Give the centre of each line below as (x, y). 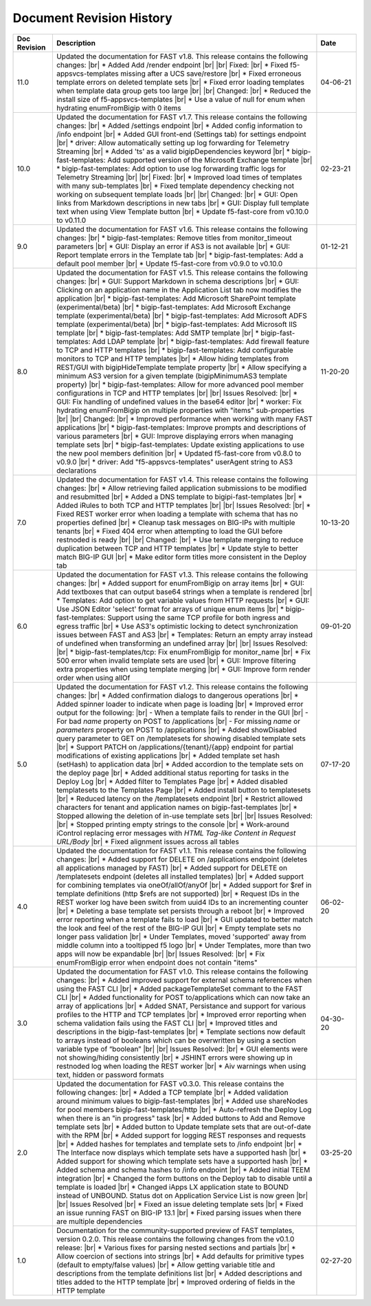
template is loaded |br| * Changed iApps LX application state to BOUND (172, 1187)
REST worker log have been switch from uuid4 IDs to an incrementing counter (182, 902)
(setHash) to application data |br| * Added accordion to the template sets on (180, 764)
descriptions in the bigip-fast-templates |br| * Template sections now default (181, 1031)
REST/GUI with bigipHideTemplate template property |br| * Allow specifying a (181, 367)
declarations (76, 470)
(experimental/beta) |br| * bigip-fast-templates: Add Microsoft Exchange (173, 307)
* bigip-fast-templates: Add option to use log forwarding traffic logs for (171, 169)
